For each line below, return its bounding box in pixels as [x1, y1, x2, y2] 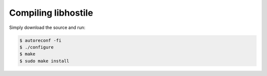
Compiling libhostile [9, 7, 93, 18]
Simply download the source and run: [9, 25, 86, 30]
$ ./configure [19, 44, 54, 50]
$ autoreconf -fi [19, 37, 62, 43]
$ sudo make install [19, 58, 69, 64]
